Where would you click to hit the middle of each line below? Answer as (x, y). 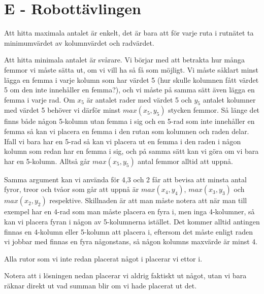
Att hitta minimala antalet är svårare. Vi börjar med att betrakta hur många (125, 60)
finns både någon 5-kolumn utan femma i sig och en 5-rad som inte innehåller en (129, 121)
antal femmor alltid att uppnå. (185, 161)
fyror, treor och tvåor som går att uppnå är (72, 189)
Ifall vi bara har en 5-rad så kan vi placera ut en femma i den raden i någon (123, 141)
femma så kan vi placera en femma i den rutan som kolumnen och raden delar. (127, 131)
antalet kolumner (229, 99)
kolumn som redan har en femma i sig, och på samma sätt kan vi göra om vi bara (131, 151)
